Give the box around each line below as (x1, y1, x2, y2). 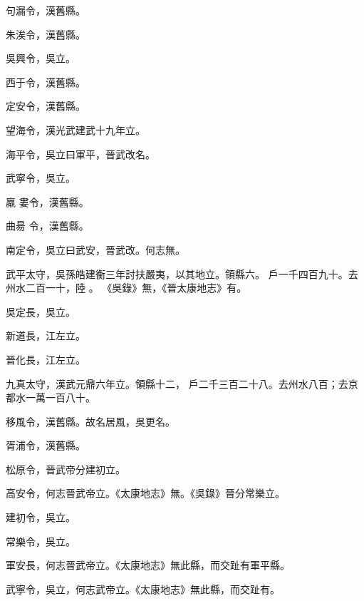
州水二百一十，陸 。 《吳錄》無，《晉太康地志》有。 (6, 280, 247, 295)
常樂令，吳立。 (6, 533, 76, 548)
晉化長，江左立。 (6, 351, 85, 366)
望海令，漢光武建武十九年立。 (6, 122, 145, 137)
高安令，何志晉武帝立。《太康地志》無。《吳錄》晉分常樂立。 (6, 486, 285, 500)
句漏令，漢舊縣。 (6, 3, 85, 17)
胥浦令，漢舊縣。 (6, 438, 85, 453)
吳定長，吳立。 (6, 304, 76, 319)
